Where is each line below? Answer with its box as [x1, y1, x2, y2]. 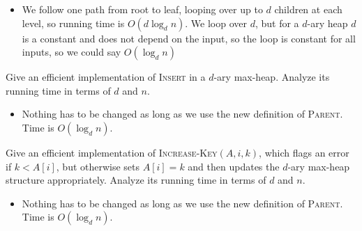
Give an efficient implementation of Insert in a [6, 70, 206, 84]
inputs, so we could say [22, 45, 121, 59]
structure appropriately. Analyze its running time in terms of [6, 173, 266, 187]
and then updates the [188, 159, 280, 173]
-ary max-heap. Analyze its [213, 70, 330, 84]
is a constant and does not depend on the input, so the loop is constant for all [22, 31, 356, 45]
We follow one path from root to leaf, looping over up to [22, 2, 263, 16]
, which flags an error [259, 145, 349, 159]
